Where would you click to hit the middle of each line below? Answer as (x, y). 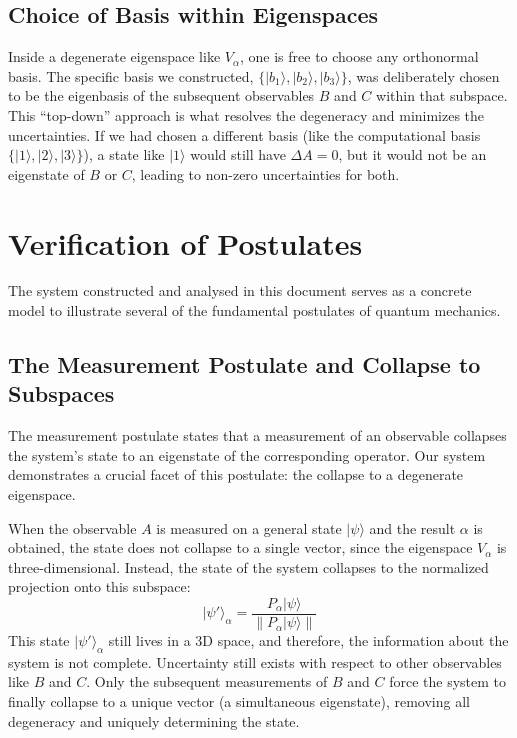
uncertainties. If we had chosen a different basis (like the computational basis (244, 134)
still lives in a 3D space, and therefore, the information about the (308, 640)
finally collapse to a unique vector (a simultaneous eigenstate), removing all (239, 701)
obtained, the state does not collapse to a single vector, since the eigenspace (240, 547)
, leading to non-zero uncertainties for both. (265, 173)
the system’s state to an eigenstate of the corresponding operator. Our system (247, 454)
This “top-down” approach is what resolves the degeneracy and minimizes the (246, 114)
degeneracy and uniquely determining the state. (154, 720)
